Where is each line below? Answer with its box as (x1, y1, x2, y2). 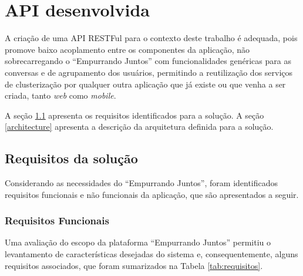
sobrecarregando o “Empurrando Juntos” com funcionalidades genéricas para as (5, 55, 291, 67)
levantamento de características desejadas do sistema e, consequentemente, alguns (5, 248, 298, 260)
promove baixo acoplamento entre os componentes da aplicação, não (5, 43, 250, 55)
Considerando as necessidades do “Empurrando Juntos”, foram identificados (5, 177, 278, 189)
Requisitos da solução (5, 149, 138, 167)
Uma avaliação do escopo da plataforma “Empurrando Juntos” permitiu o (5, 236, 271, 248)
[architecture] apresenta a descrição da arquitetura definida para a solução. (5, 120, 274, 133)
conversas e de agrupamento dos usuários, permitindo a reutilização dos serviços (5, 66, 293, 78)
